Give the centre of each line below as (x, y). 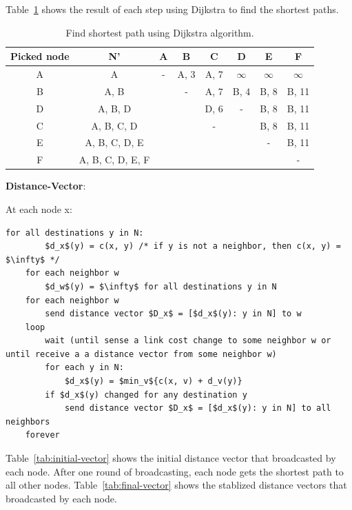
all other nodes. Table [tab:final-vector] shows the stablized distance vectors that (176, 485)
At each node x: (39, 208)
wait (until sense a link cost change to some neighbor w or (188, 341)
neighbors (28, 421)
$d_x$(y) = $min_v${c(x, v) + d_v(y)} (153, 381)
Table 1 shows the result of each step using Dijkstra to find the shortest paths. (172, 9)
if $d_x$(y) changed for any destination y (146, 395)
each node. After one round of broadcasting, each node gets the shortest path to (175, 471)
